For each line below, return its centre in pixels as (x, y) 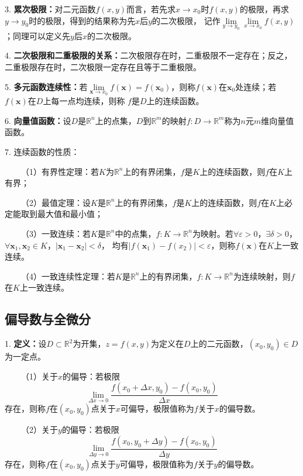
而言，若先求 (151, 9)
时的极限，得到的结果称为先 (82, 20)
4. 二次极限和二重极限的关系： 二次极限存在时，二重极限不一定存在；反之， (149, 55)
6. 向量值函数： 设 (38, 120)
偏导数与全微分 (48, 319)
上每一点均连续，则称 (84, 101)
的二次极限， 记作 (186, 20)
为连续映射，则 (262, 276)
